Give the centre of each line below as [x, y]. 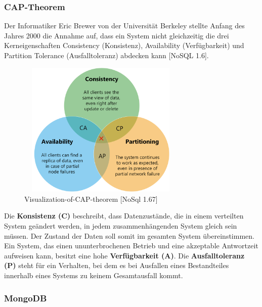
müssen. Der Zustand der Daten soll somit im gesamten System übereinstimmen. [129, 235]
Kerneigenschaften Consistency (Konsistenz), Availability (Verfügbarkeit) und [124, 45]
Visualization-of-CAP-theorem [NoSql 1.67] [91, 199]
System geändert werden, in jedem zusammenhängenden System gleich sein [121, 226]
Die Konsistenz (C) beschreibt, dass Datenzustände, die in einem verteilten [124, 216]
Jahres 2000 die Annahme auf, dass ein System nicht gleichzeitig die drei [117, 35]
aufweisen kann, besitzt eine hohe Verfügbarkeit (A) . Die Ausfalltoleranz [124, 255]
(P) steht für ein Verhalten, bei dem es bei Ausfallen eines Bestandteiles [117, 265]
